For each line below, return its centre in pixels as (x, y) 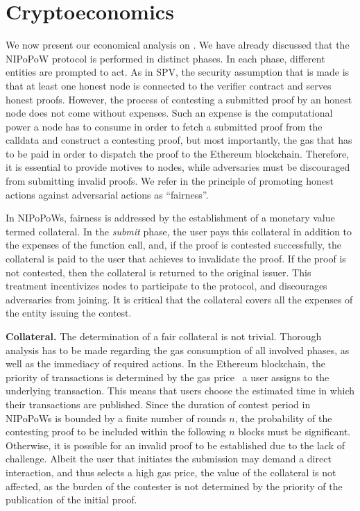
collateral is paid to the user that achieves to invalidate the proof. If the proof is (176, 259)
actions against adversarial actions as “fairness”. (107, 194)
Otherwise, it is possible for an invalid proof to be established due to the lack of (175, 445)
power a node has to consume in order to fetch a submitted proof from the (164, 126)
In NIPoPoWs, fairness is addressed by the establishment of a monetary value (170, 218)
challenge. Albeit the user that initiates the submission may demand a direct (169, 459)
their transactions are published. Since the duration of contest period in (158, 404)
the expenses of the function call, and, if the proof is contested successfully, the (173, 245)
